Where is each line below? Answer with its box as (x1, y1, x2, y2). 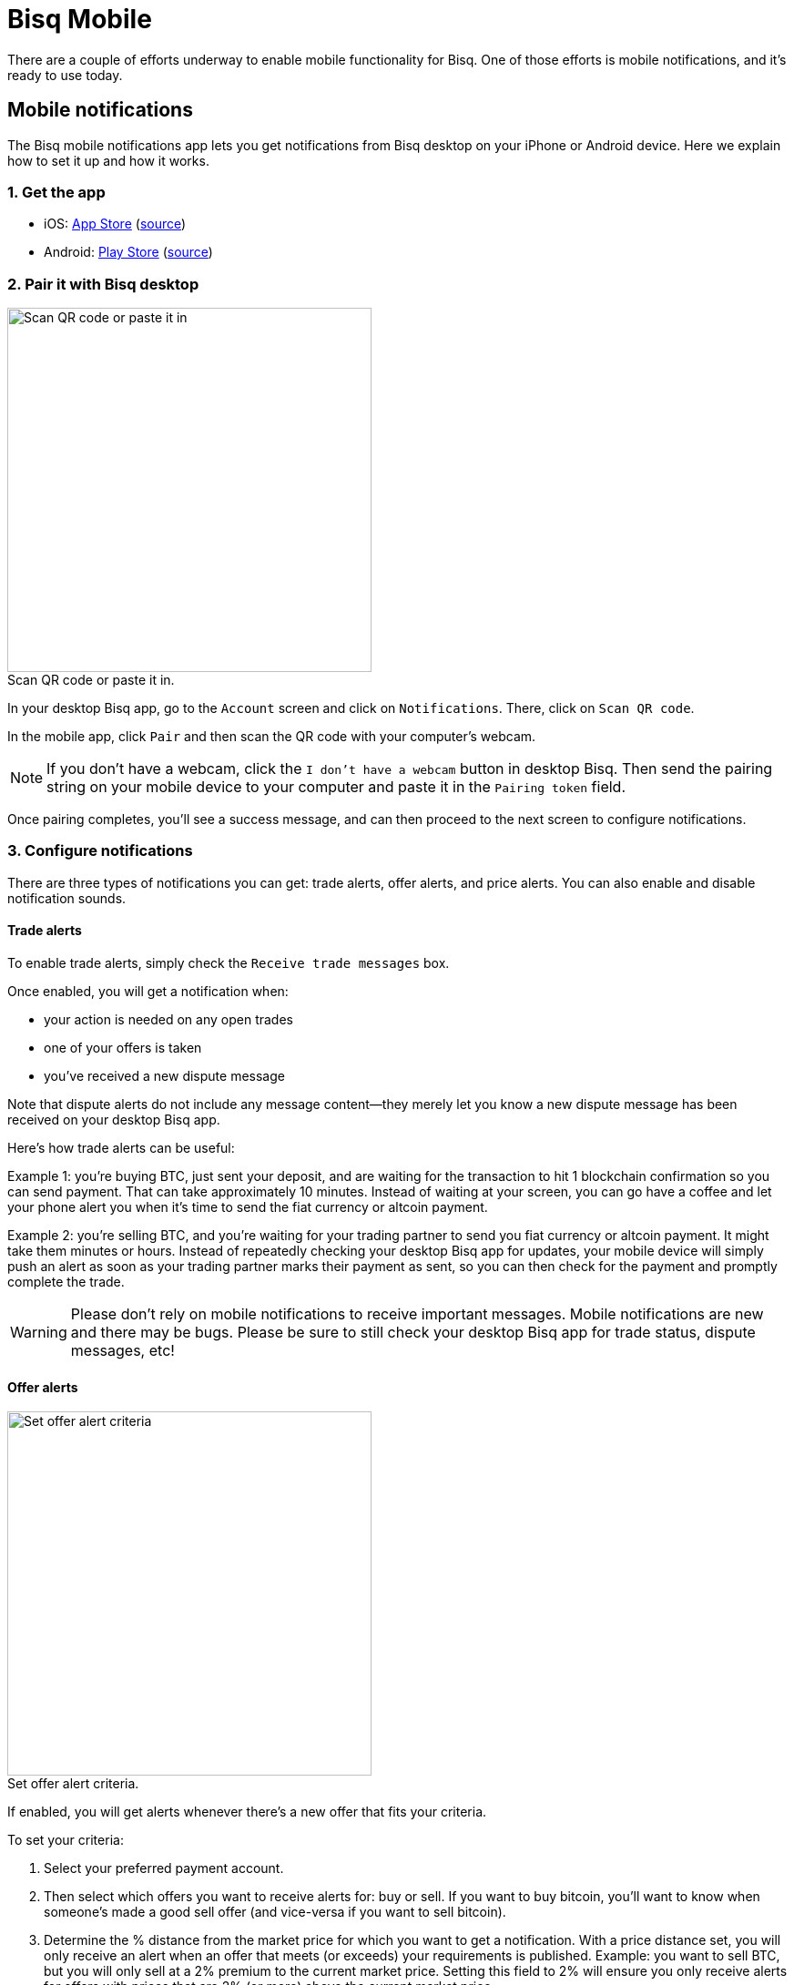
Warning (10, 1323, 67, 1342)
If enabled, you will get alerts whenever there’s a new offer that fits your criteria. (7, 1804, 487, 1820)
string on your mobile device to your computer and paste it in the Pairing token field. (46, 778, 626, 797)
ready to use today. (7, 66, 123, 83)
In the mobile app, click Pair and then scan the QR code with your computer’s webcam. (7, 728, 536, 745)
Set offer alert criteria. (7, 1776, 139, 1792)
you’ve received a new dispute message (44, 1068, 285, 1084)
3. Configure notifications (7, 841, 193, 860)
